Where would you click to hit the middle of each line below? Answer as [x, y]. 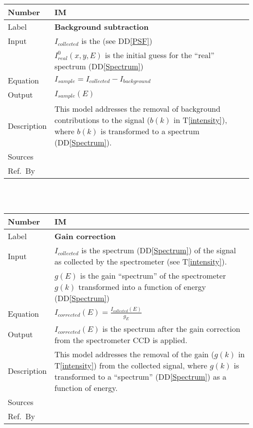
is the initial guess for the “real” [160, 55]
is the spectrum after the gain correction [171, 328]
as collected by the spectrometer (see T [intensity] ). [141, 262]
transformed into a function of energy [142, 287]
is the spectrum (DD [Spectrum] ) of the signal [159, 250]
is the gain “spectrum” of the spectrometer [153, 276]
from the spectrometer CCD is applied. [121, 340]
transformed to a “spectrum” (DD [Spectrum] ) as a [140, 376]
